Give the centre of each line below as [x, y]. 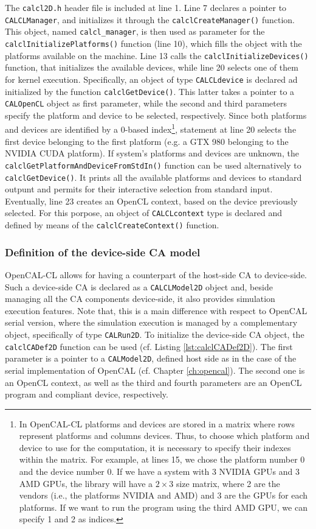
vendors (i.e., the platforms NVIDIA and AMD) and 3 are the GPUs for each [163, 495]
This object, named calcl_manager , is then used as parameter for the [135, 31]
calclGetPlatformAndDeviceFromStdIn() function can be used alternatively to [153, 165]
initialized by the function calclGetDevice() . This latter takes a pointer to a [150, 91]
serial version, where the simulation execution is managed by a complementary [151, 322]
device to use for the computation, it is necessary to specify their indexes [155, 447]
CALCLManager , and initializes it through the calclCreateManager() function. [150, 19]
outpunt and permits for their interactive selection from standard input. [139, 189]
